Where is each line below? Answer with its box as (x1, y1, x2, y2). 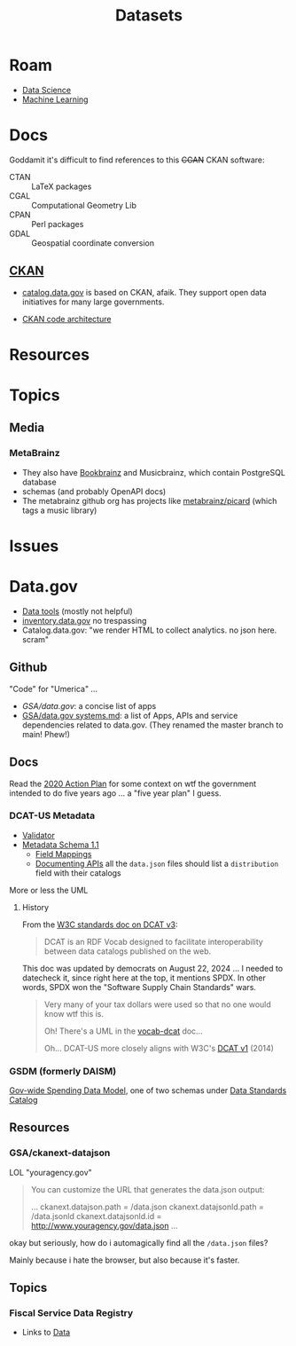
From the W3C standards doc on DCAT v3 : (21, 919, 178, 930)
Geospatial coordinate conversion (31, 237, 155, 248)
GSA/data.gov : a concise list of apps (21, 700, 157, 711)
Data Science (21, 84, 72, 95)
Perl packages (31, 218, 84, 229)
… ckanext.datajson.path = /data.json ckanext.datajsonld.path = (30, 1201, 264, 1212)
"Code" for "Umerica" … (9, 683, 98, 694)
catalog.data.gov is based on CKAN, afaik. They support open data (21, 287, 268, 297)
